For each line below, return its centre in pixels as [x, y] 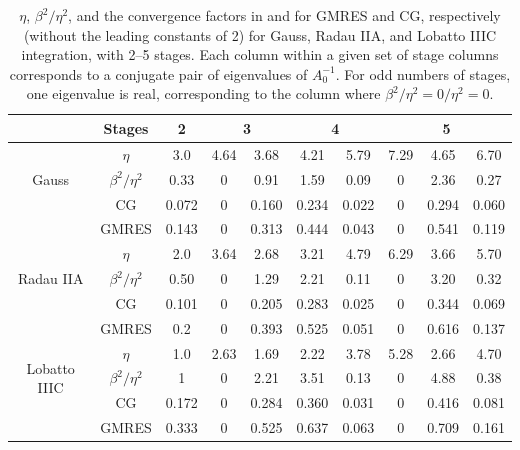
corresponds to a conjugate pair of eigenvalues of [158, 73]
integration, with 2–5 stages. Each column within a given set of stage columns [260, 54]
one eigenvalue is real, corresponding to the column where [203, 93]
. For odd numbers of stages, [423, 73]
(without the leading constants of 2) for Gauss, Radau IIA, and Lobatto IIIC [260, 34]
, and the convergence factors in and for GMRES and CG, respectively [284, 15]
